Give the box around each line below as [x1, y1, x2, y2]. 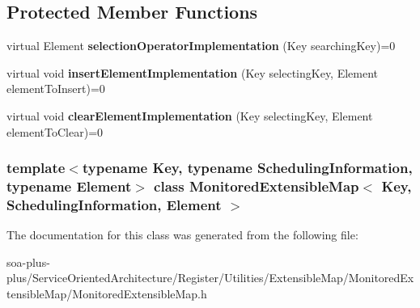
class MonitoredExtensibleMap [154, 176, 359, 196]
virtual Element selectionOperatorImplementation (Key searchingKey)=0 [6, 37, 396, 54]
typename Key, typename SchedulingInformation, [82, 158, 413, 178]
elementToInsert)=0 [6, 80, 105, 97]
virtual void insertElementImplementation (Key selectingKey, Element [6, 64, 379, 81]
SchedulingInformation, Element [6, 194, 222, 214]
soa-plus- [6, 253, 50, 270]
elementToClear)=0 [6, 123, 104, 140]
